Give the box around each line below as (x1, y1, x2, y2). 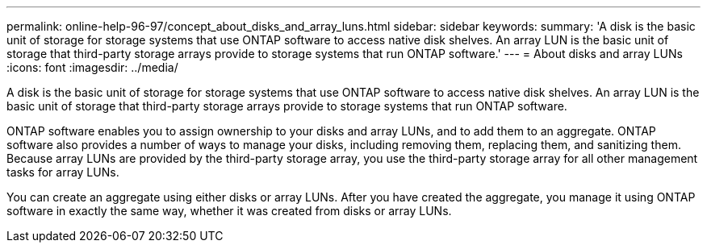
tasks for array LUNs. (6, 165, 119, 179)
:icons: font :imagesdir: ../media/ (6, 60, 178, 74)
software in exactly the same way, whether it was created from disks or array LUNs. (6, 204, 452, 218)
